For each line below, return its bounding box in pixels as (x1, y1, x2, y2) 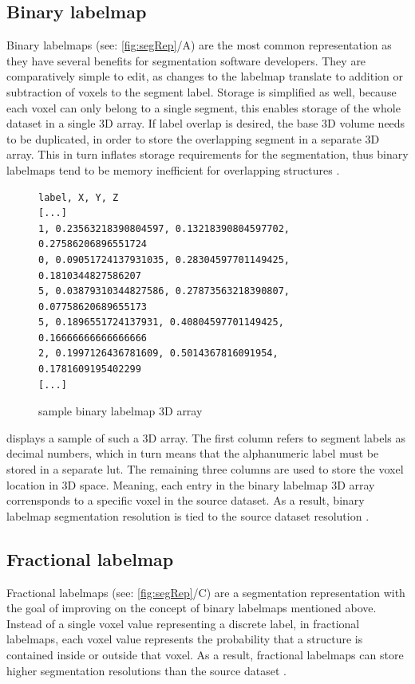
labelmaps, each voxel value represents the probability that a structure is (6, 631, 363, 647)
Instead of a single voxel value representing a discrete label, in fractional (6, 615, 360, 631)
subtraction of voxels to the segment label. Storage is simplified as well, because (6, 83, 397, 100)
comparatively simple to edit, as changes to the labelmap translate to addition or (6, 68, 404, 85)
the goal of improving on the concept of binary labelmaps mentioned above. (6, 599, 377, 616)
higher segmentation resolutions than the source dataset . (6, 662, 287, 678)
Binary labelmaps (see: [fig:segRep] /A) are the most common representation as (6, 37, 392, 53)
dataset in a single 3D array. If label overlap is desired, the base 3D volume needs (6, 115, 405, 132)
